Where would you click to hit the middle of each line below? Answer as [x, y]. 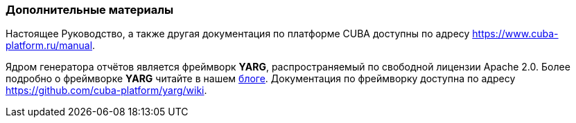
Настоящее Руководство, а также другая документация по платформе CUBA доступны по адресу [238, 34]
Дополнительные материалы [90, 10]
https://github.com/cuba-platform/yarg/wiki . [106, 91]
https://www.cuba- [515, 34]
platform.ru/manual [49, 46]
